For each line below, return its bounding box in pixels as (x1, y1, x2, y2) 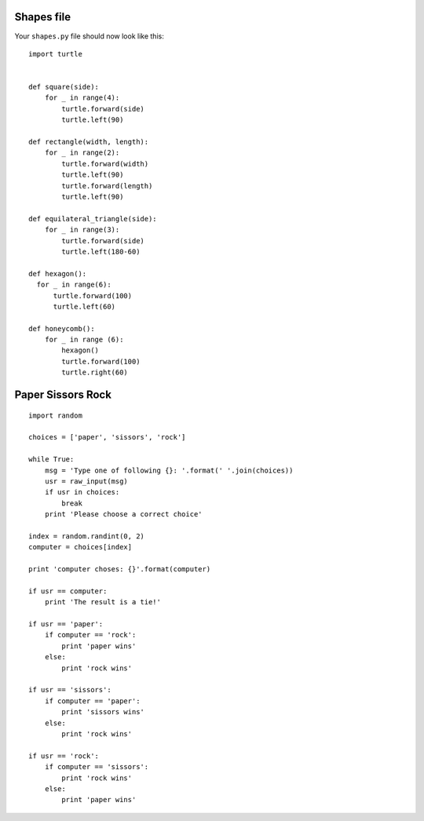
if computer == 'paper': (44, 696, 141, 706)
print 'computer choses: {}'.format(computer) (28, 565, 211, 574)
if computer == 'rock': (44, 630, 137, 640)
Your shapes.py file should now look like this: (14, 31, 164, 41)
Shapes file (14, 10, 71, 24)
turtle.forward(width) (61, 159, 149, 168)
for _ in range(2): (44, 148, 120, 157)
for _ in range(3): (44, 225, 120, 235)
